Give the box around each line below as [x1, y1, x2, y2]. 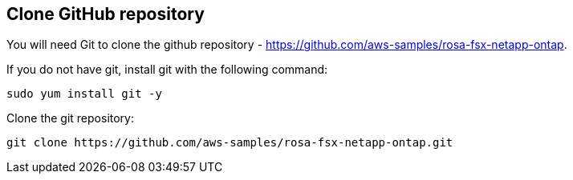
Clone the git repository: [6, 111, 135, 126]
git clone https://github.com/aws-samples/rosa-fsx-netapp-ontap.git [6, 136, 453, 150]
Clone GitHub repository [6, 4, 205, 24]
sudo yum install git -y [6, 87, 162, 101]
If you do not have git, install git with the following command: [6, 62, 328, 77]
